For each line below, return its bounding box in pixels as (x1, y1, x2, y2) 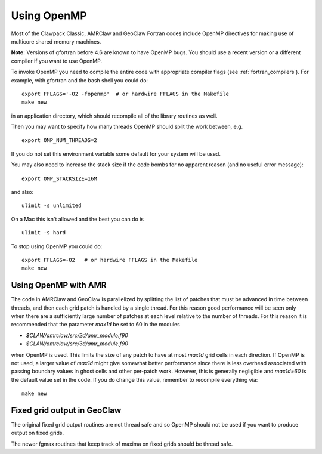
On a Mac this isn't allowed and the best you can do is (11, 215, 144, 223)
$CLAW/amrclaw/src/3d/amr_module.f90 (26, 340, 128, 347)
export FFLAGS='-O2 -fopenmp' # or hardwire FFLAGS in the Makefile (21, 90, 230, 97)
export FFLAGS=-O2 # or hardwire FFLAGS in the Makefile (21, 257, 198, 263)
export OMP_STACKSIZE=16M (21, 175, 98, 182)
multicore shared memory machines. (11, 38, 101, 45)
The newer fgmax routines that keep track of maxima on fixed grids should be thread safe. (11, 440, 233, 447)
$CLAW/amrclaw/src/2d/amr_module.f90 (26, 332, 128, 339)
